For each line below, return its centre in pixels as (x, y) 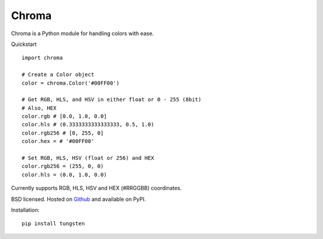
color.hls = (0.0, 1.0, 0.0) (64, 175)
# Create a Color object (58, 75)
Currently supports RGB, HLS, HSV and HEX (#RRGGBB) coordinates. (96, 188)
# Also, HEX (39, 108)
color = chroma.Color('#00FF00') (71, 83)
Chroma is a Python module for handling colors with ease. (83, 33)
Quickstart (24, 44)
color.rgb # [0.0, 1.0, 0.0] (64, 117)
